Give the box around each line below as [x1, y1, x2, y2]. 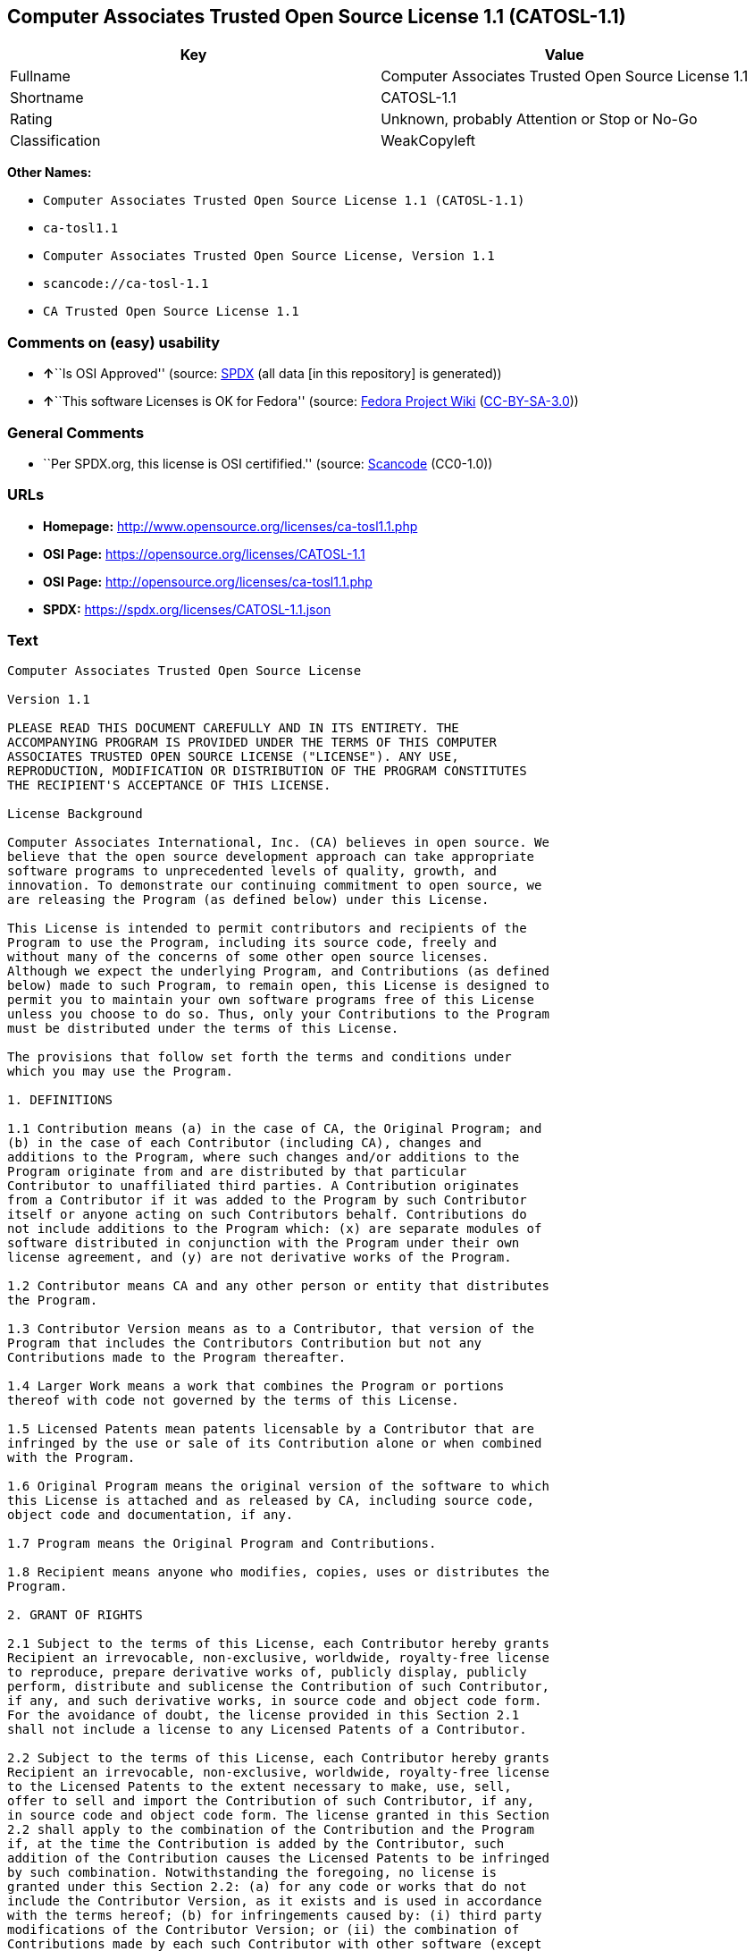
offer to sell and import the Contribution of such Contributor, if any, [7, 1794, 535, 1809]
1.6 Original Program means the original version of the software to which [7, 1479, 549, 1494]
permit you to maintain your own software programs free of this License [7, 992, 535, 1008]
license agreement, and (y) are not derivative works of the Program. [7, 1250, 512, 1265]
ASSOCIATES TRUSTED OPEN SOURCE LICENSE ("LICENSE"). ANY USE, [7, 749, 459, 764]
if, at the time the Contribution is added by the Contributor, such [7, 1837, 505, 1852]
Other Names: [7, 165, 92, 181]
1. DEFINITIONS [7, 1093, 113, 1108]
